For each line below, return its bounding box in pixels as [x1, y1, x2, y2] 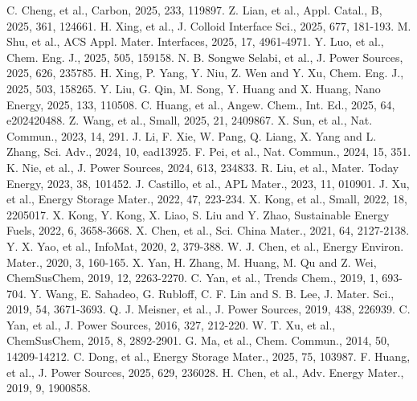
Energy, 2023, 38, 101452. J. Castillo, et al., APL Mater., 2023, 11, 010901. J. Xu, [6, 174, 410, 191]
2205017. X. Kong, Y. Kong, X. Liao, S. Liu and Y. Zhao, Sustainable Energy [6, 206, 390, 223]
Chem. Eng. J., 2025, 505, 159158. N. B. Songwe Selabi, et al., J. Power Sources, [6, 48, 403, 65]
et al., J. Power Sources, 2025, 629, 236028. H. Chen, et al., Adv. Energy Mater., [6, 363, 404, 380]
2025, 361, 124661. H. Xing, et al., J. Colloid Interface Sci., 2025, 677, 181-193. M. [6, 17, 411, 34]
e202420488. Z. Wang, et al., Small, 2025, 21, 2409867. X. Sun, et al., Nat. [6, 112, 373, 129]
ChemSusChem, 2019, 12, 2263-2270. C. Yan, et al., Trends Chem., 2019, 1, [6, 269, 378, 286]
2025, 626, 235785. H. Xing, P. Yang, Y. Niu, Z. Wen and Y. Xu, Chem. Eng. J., [6, 64, 404, 81]
